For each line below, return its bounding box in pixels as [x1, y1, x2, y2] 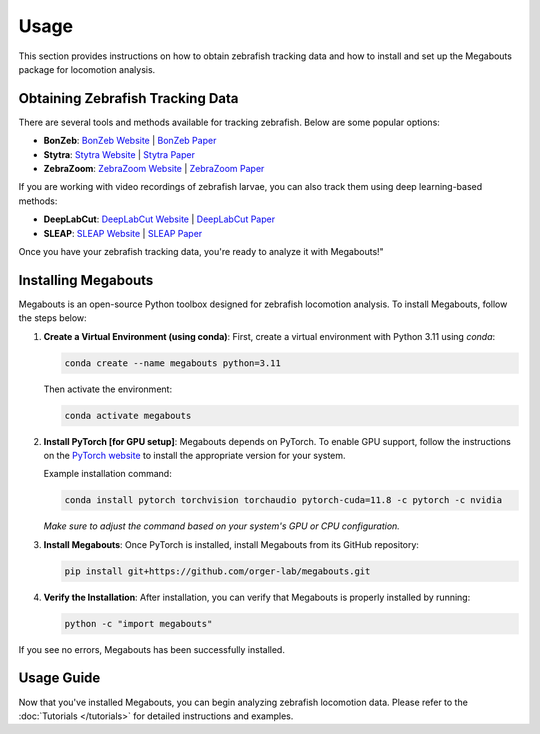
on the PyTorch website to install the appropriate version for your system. [43, 449, 346, 461]
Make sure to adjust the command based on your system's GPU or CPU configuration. [43, 520, 400, 532]
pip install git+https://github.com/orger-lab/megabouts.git [64, 565, 371, 577]
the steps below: [18, 312, 87, 324]
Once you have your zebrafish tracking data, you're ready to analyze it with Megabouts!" [18, 245, 384, 257]
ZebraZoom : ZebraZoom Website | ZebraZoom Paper [43, 163, 265, 175]
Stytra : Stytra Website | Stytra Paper [43, 148, 195, 160]
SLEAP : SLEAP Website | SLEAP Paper [43, 227, 203, 239]
